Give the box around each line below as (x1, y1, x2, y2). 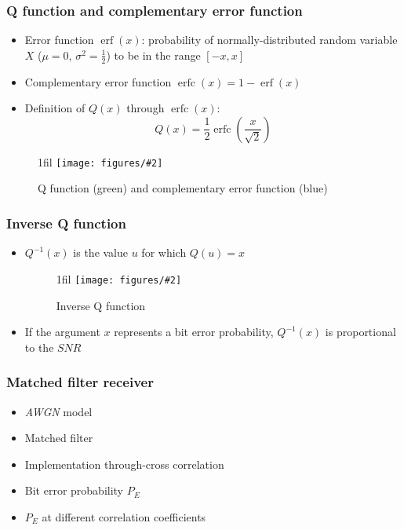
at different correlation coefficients (42, 508, 206, 525)
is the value (73, 244, 129, 261)
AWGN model (24, 403, 93, 419)
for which (141, 244, 187, 261)
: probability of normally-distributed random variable (141, 31, 398, 48)
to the (24, 338, 54, 355)
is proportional (325, 323, 396, 340)
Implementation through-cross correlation (24, 455, 224, 472)
